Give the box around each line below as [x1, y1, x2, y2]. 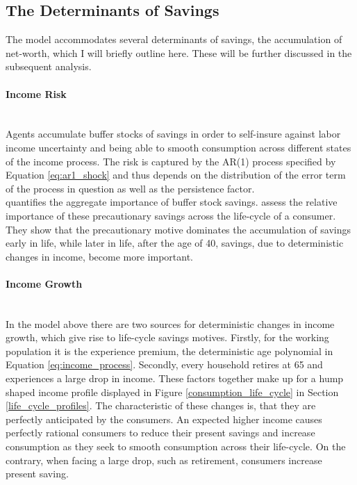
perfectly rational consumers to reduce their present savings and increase [6, 425, 315, 440]
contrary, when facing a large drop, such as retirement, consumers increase [6, 452, 322, 467]
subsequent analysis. [6, 59, 92, 74]
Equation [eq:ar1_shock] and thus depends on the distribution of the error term [6, 167, 346, 182]
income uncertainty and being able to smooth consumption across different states [6, 140, 351, 154]
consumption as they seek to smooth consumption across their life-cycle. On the [6, 439, 346, 454]
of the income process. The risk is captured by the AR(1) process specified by [6, 154, 336, 168]
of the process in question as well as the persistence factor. [6, 181, 255, 195]
